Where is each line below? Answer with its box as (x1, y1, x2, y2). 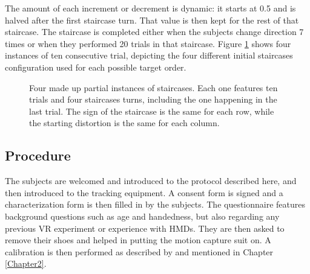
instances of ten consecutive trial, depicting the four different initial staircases (5, 49, 293, 62)
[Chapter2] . (5, 257, 47, 270)
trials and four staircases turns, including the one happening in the (29, 93, 277, 106)
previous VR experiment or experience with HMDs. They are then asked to (5, 221, 285, 234)
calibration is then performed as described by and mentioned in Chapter (5, 245, 274, 258)
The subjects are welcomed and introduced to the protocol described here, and (5, 174, 297, 187)
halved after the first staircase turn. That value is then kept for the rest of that (5, 13, 299, 26)
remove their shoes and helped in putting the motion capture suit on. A (5, 234, 271, 246)
